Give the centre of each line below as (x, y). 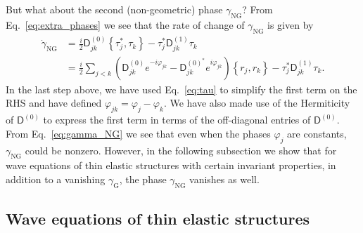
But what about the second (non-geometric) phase (114, 9)
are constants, (317, 133)
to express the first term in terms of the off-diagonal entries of (177, 120)
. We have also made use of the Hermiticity (257, 103)
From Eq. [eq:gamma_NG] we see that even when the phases (138, 133)
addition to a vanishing (56, 179)
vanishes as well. (224, 179)
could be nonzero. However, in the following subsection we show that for (181, 150)
